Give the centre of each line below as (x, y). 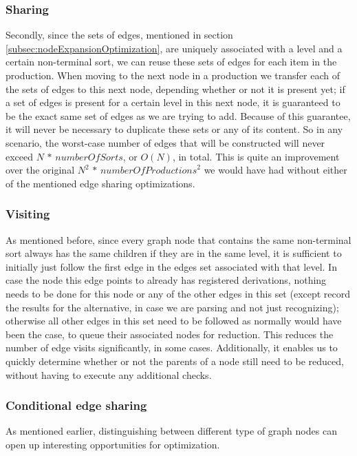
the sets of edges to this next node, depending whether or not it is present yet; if (175, 89)
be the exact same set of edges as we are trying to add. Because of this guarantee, (178, 115)
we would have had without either (275, 170)
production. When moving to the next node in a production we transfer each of (173, 75)
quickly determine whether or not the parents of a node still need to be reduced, (175, 361)
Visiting (28, 214)
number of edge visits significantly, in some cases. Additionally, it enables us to (172, 348)
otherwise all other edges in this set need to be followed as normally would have (174, 321)
